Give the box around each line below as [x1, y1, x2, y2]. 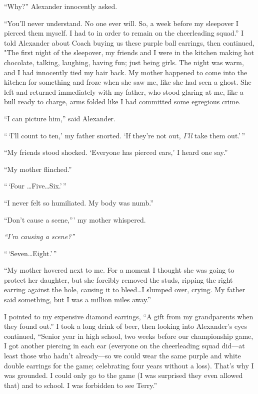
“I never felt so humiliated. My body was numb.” [4, 197, 153, 208]
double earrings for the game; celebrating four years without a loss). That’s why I [4, 360, 254, 370]
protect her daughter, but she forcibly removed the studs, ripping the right [4, 274, 233, 285]
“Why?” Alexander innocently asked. [4, 1, 117, 11]
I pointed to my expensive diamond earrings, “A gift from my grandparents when [4, 311, 253, 321]
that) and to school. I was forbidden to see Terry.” [4, 379, 157, 390]
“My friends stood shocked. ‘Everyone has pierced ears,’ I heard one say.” [4, 147, 228, 157]
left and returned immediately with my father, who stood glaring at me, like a [4, 86, 243, 97]
